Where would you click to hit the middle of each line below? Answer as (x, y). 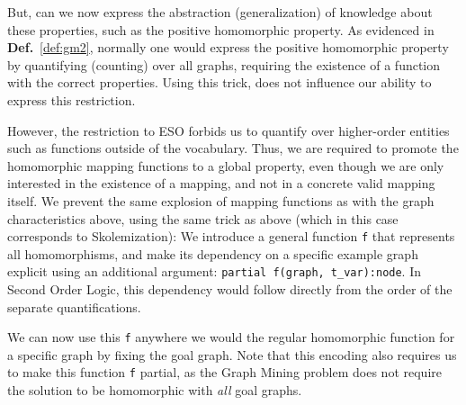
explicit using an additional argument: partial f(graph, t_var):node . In (215, 271)
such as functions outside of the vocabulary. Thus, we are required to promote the (233, 148)
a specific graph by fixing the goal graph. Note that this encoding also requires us (232, 354)
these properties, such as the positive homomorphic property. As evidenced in (221, 29)
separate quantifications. (74, 306)
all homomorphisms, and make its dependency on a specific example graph (213, 253)
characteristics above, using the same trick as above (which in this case (203, 218)
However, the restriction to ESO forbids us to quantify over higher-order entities (229, 130)
